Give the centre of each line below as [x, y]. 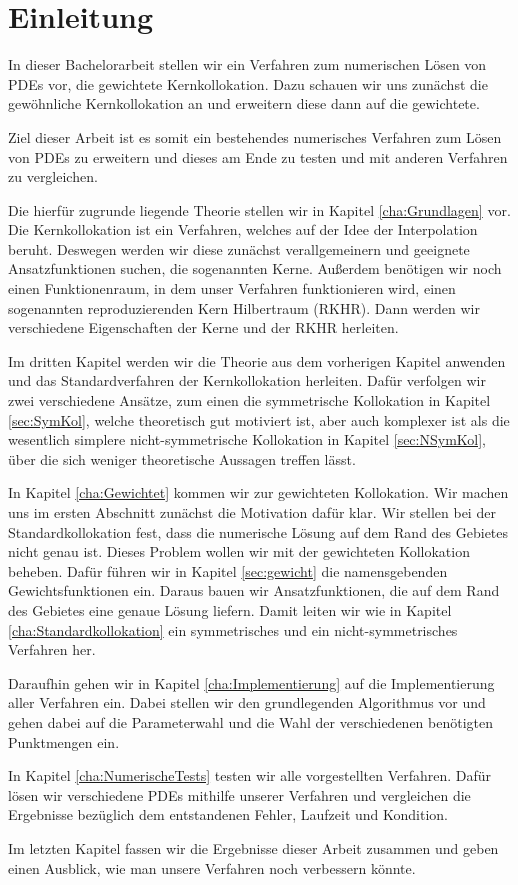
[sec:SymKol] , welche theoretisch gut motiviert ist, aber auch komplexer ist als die [259, 419]
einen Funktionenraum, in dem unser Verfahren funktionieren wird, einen [232, 288]
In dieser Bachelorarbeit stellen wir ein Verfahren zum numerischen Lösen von [247, 64]
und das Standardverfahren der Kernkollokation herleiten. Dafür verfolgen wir [247, 380]
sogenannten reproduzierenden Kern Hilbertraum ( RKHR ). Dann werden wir [244, 307]
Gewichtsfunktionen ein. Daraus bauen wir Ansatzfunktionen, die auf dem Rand [254, 590]
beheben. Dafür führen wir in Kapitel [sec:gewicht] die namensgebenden [228, 570]
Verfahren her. [52, 649]
